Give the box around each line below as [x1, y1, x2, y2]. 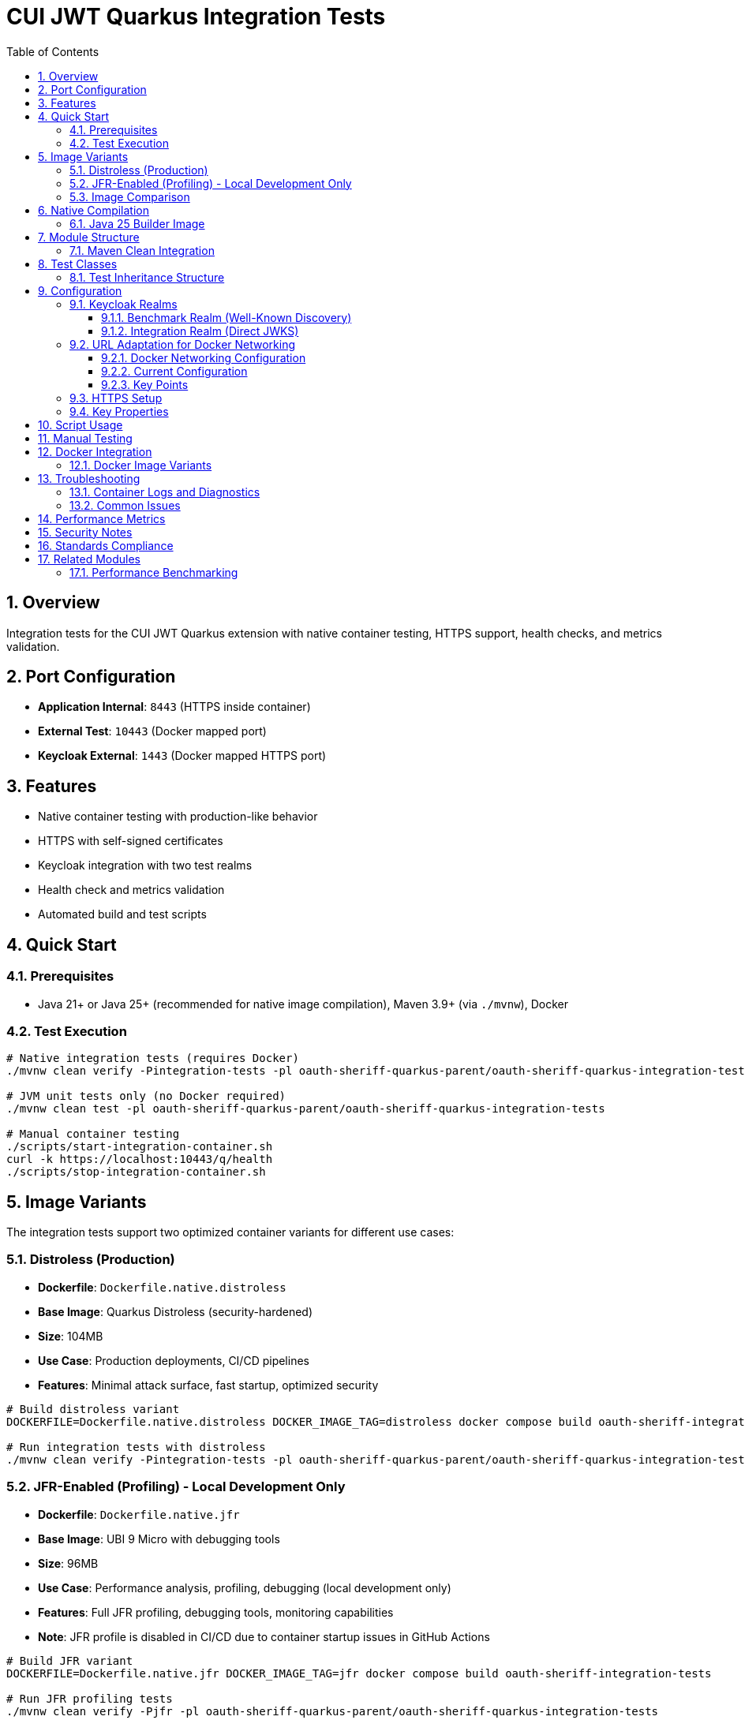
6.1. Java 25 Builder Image [69, 216, 205, 230]
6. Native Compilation [38, 203, 149, 217]
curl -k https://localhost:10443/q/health [6, 1153, 273, 1166]
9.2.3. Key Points [101, 377, 189, 391]
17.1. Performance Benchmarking [69, 565, 238, 579]
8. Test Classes [38, 256, 118, 271]
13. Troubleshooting [38, 471, 140, 485]
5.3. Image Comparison [69, 189, 190, 204]
